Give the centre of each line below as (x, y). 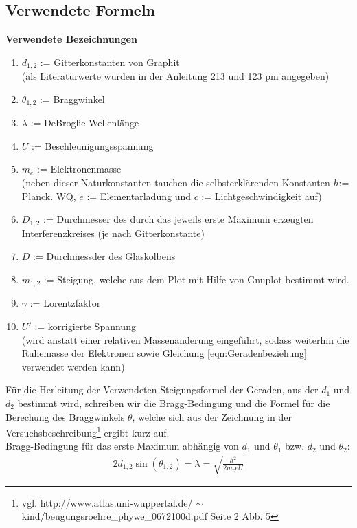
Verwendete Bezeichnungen (71, 39)
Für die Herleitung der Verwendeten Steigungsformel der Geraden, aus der (162, 389)
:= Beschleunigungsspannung (93, 145)
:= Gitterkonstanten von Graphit (110, 62)
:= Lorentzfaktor (65, 303)
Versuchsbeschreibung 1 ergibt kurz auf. (88, 431)
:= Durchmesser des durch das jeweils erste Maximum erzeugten (178, 219)
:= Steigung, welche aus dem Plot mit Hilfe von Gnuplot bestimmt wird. (196, 279)
